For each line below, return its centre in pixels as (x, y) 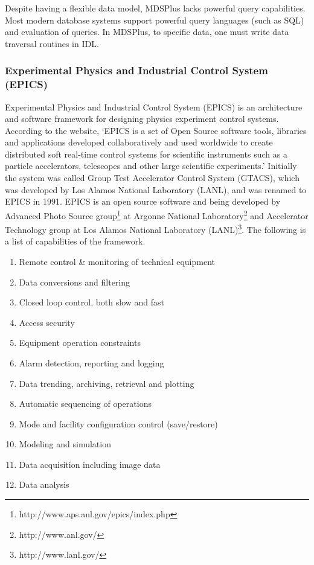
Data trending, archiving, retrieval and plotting (107, 383)
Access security (47, 322)
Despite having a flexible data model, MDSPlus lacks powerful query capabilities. (155, 8)
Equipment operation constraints (80, 343)
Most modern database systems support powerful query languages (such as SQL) (155, 20)
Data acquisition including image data (90, 464)
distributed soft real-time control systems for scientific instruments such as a (146, 154)
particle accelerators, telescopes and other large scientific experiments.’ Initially (151, 166)
